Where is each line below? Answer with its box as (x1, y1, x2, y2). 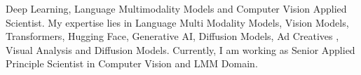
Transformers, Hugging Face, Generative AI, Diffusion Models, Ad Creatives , (6, 29, 339, 43)
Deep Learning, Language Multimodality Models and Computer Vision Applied (6, 1, 347, 15)
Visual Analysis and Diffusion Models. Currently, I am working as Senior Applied (6, 42, 355, 57)
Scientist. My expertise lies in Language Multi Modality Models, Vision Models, (6, 15, 349, 29)
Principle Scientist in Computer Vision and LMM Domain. (6, 56, 258, 71)
